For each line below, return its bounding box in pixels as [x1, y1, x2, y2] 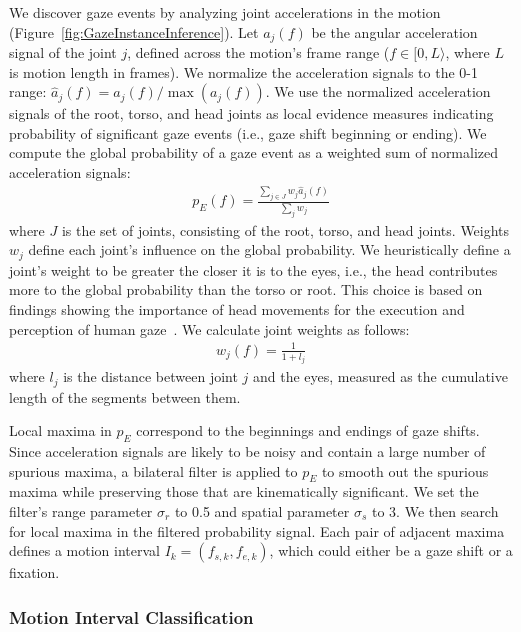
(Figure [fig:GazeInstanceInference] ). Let [9, 21, 259, 42]
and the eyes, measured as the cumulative [253, 366, 508, 387]
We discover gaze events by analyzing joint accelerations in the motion [9, 2, 441, 22]
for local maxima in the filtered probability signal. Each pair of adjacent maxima [9, 520, 505, 541]
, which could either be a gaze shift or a [269, 540, 513, 561]
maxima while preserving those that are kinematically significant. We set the [9, 481, 479, 502]
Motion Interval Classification [9, 604, 254, 629]
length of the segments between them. [9, 386, 241, 407]
